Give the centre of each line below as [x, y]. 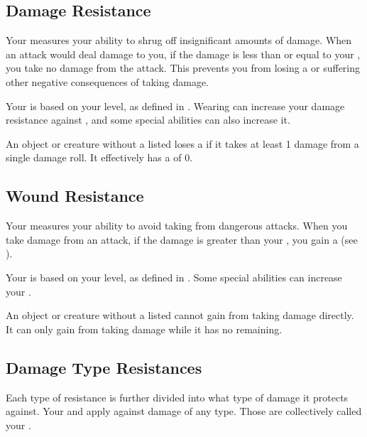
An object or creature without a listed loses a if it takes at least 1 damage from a [182, 143]
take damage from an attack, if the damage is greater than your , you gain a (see [182, 239]
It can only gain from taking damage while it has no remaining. [144, 329]
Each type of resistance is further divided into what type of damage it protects [177, 397]
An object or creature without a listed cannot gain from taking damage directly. [180, 315]
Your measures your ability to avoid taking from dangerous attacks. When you [177, 226]
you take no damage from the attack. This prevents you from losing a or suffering [183, 68]
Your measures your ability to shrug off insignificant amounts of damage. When [179, 40]
